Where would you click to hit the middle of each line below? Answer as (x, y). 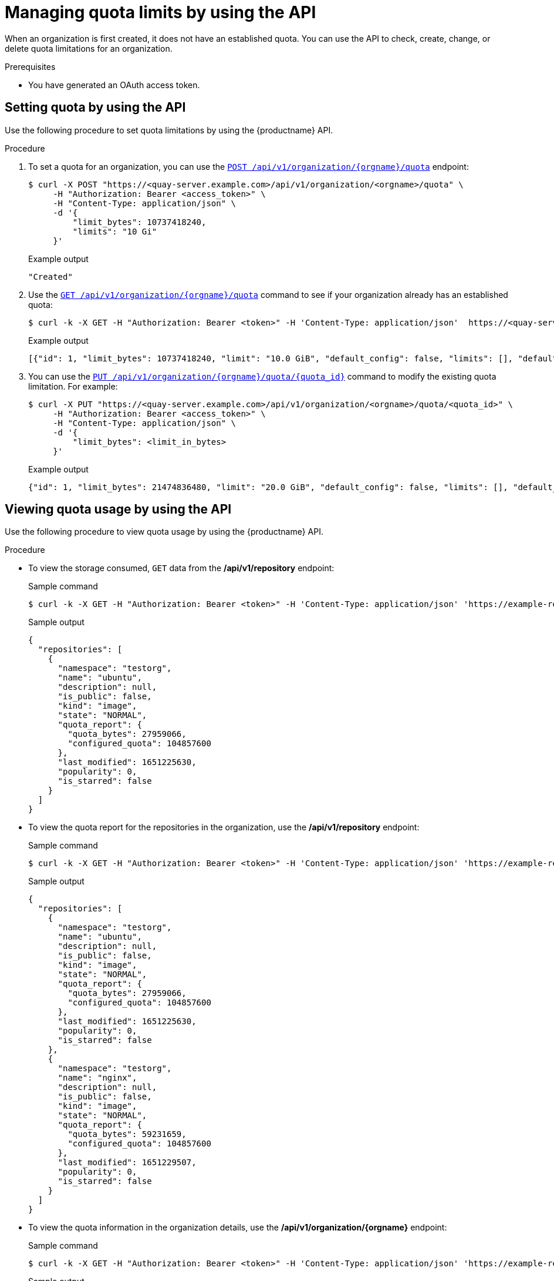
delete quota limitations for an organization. (89, 48)
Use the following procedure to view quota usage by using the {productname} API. (164, 532)
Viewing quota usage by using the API (118, 509)
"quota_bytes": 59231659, (127, 1134)
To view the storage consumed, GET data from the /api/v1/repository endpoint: (181, 568)
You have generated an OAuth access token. (114, 85)
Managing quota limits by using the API (161, 12)
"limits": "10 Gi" (115, 231)
